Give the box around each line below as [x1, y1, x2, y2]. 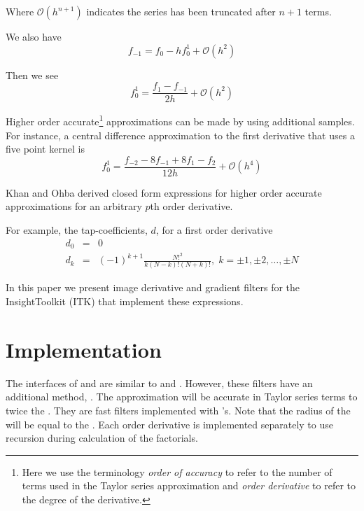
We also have [6, 29, 62, 43]
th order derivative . [150, 199, 233, 213]
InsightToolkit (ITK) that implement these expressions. [6, 294, 244, 309]
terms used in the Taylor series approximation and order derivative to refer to [22, 478, 356, 493]
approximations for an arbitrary [6, 199, 142, 213]
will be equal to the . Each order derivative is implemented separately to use [6, 416, 333, 431]
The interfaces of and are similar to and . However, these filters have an [6, 375, 313, 390]
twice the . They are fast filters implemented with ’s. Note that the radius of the [6, 402, 351, 417]
